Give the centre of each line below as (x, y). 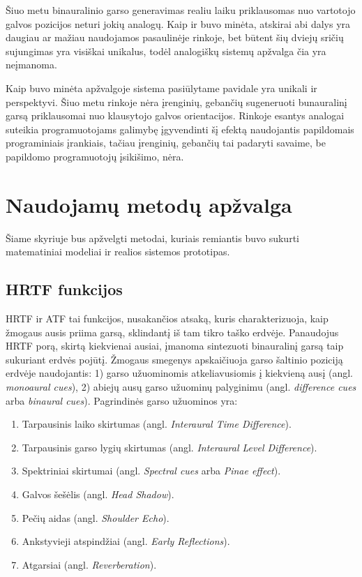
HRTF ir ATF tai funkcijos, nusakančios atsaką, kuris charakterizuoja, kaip (167, 319)
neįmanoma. (31, 65)
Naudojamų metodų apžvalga (149, 204)
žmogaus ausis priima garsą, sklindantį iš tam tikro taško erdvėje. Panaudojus (172, 332)
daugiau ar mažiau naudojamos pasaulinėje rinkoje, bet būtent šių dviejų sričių (175, 37)
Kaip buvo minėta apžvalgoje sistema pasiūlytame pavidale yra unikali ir (161, 88)
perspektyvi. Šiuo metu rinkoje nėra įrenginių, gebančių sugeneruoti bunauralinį (176, 102)
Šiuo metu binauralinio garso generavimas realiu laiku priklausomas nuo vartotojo (181, 10)
